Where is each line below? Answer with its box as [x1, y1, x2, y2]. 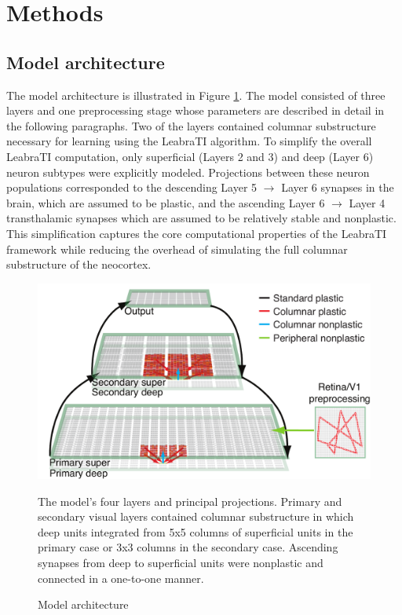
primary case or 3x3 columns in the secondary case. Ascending [38, 539, 338, 555]
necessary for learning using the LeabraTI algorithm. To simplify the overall [6, 133, 372, 149]
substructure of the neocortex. [6, 256, 152, 273]
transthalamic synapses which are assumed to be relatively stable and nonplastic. [6, 210, 397, 226]
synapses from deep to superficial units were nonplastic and [38, 554, 323, 570]
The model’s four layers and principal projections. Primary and [38, 492, 342, 509]
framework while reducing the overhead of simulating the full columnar [6, 240, 348, 257]
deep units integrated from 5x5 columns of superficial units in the [38, 523, 353, 540]
